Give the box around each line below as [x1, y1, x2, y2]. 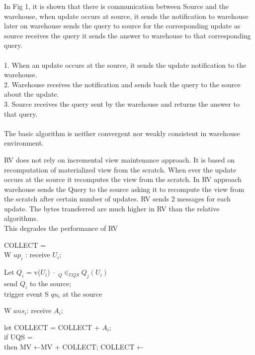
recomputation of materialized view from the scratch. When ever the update [4, 164, 236, 175]
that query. [4, 108, 38, 119]
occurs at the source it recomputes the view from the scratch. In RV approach [4, 174, 242, 184]
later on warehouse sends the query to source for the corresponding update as [4, 20, 241, 31]
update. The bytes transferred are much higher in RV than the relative [4, 203, 220, 213]
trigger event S [4, 288, 49, 299]
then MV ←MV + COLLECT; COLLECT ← [4, 342, 144, 352]
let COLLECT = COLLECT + [4, 322, 100, 332]
